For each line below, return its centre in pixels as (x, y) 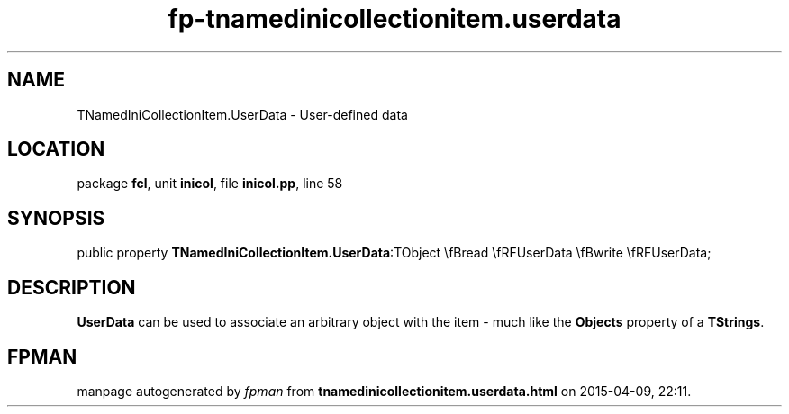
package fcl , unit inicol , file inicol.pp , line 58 (210, 184)
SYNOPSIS (56, 218)
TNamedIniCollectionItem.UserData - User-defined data (242, 114)
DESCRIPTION (72, 287)
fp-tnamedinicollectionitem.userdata (394, 19)
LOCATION (56, 149)
